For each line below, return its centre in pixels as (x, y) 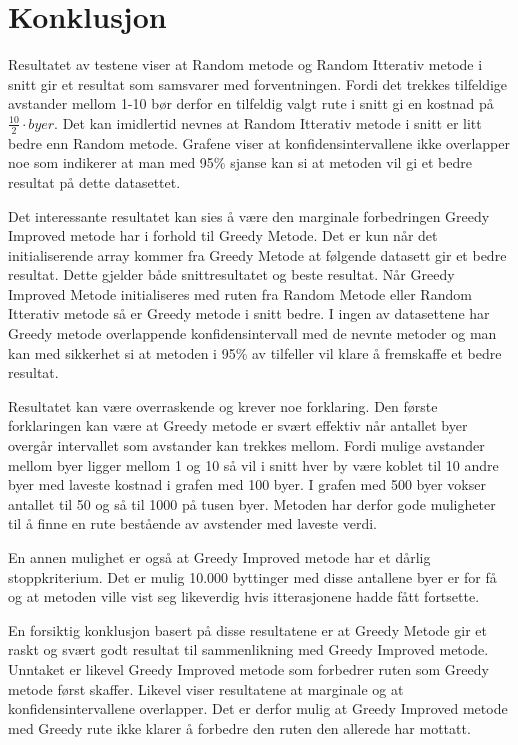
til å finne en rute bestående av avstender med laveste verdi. (192, 523)
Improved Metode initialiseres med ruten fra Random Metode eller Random (240, 293)
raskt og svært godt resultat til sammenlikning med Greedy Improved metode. (248, 649)
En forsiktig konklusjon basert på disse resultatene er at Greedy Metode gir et (247, 629)
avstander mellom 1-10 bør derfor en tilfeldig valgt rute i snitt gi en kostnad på (251, 103)
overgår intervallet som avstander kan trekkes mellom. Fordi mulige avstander (246, 445)
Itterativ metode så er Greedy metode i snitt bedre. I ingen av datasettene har (249, 313)
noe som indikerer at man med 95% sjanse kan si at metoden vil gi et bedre (240, 162)
